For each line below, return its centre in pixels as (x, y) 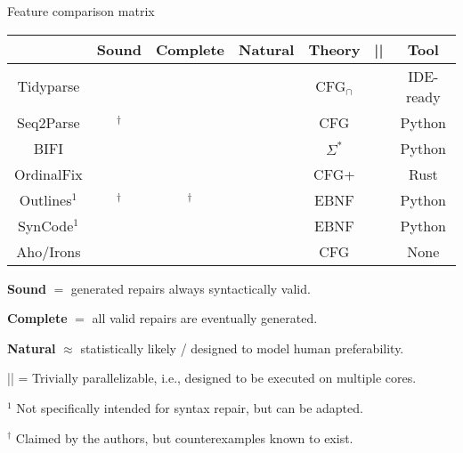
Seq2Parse (49, 122)
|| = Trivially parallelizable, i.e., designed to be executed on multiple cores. (212, 378)
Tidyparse (49, 86)
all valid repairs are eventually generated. (205, 318)
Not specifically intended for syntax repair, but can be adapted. (190, 407)
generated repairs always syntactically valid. (191, 288)
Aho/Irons (49, 251)
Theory (334, 49)
